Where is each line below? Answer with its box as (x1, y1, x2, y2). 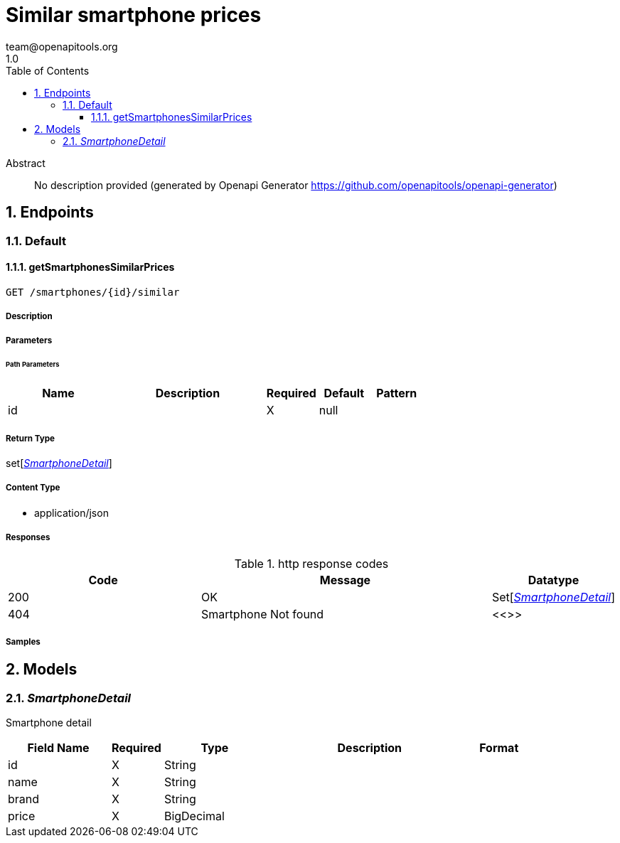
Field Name (27, 741, 90, 756)
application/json (34, 506, 109, 519)
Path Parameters (6, 360, 60, 369)
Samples (6, 637, 41, 648)
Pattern (376, 386, 417, 401)
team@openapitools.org (6, 40, 118, 53)
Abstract (6, 156, 46, 169)
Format (479, 741, 519, 756)
